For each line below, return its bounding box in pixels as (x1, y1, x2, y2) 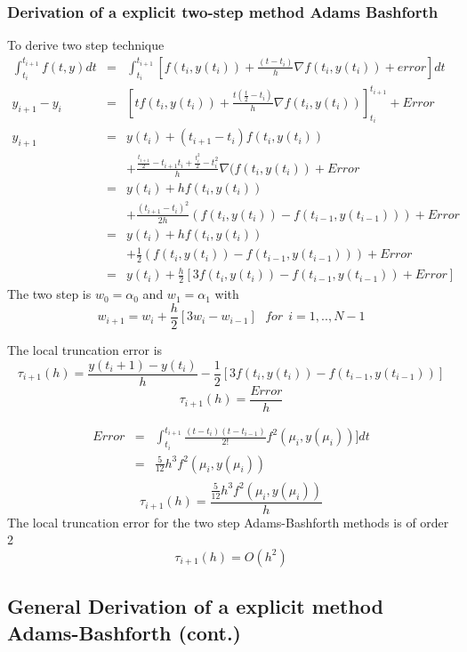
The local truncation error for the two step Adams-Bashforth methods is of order (7, 512, 449, 531)
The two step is (7, 285, 92, 303)
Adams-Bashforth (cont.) (7, 618, 241, 646)
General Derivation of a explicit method (7, 592, 383, 620)
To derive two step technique (7, 36, 165, 54)
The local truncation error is (7, 340, 163, 358)
